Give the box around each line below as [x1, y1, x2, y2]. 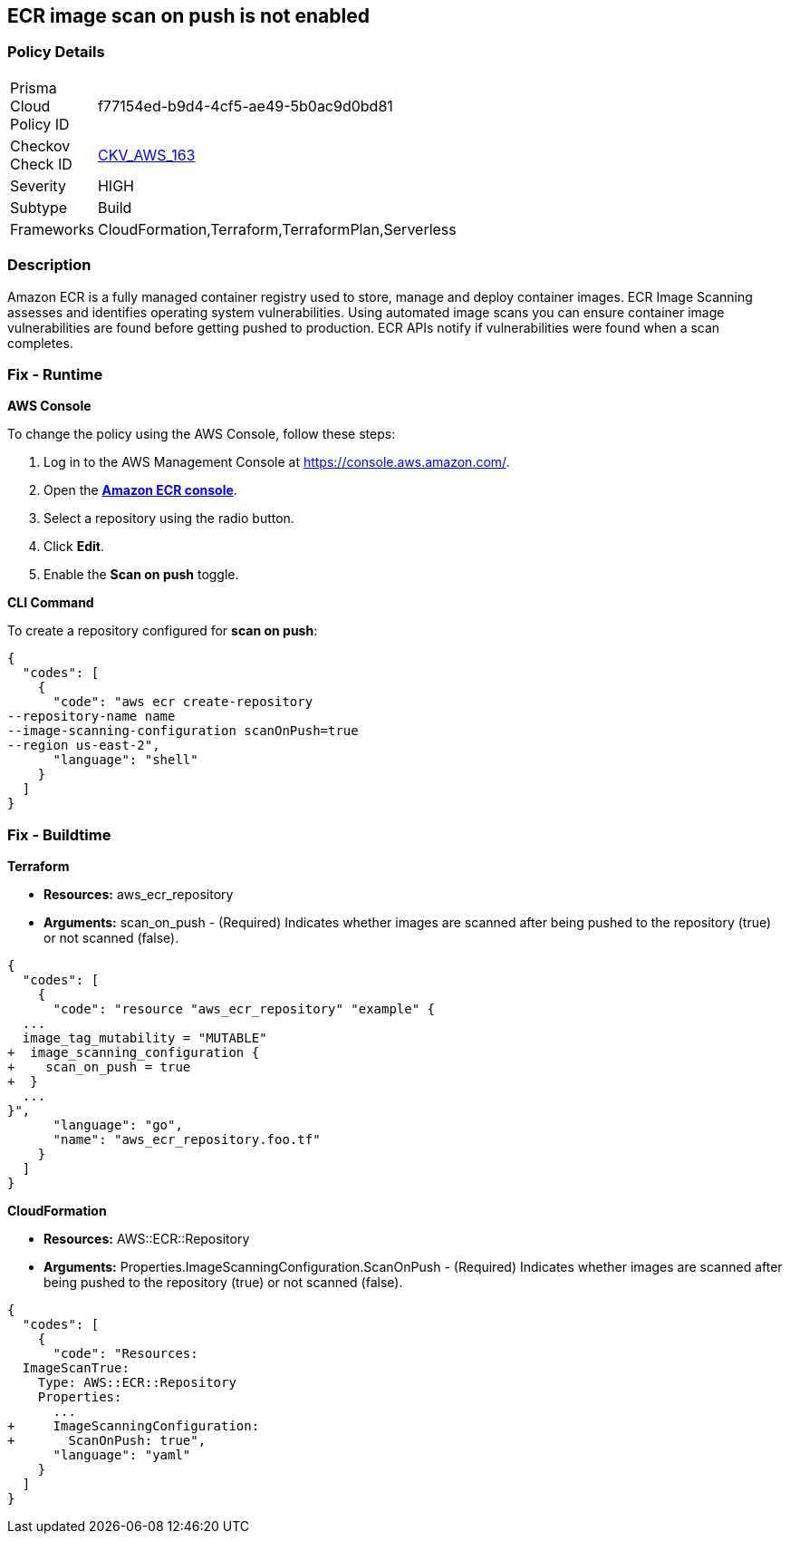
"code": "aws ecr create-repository [53, 694, 313, 710]
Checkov [10, 136, 71, 155]
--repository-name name [7, 709, 176, 724]
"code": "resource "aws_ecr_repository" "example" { [53, 1002, 436, 1017]
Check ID [10, 154, 72, 173]
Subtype [10, 198, 68, 217]
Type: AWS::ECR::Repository [37, 1375, 236, 1391]
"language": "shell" [53, 752, 198, 768]
